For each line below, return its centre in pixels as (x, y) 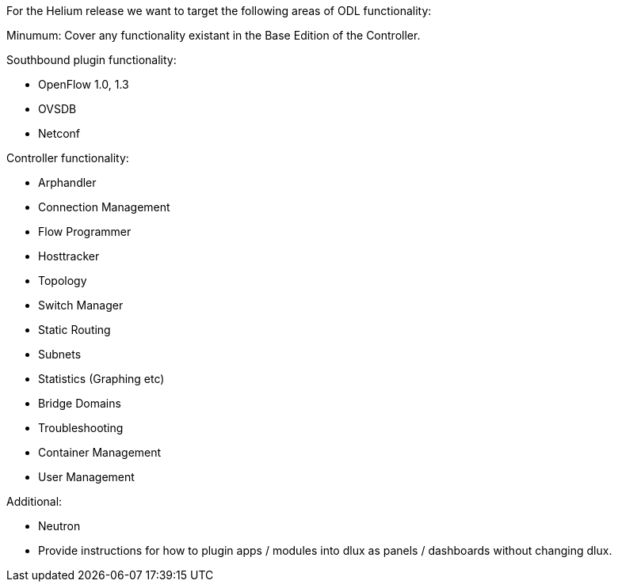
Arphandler (67, 182)
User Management (86, 477)
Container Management (100, 452)
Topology (63, 281)
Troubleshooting (81, 428)
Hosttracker (69, 256)
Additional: (34, 501)
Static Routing (74, 330)
